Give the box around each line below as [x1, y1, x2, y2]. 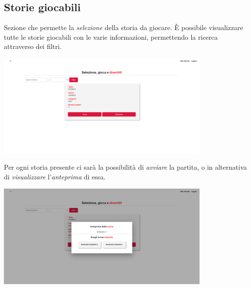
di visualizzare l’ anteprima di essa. [4, 172, 106, 182]
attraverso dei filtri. [4, 41, 62, 51]
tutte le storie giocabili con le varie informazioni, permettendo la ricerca [4, 32, 218, 42]
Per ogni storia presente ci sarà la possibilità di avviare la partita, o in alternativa [4, 162, 247, 172]
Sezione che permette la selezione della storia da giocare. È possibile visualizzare [4, 22, 243, 32]
